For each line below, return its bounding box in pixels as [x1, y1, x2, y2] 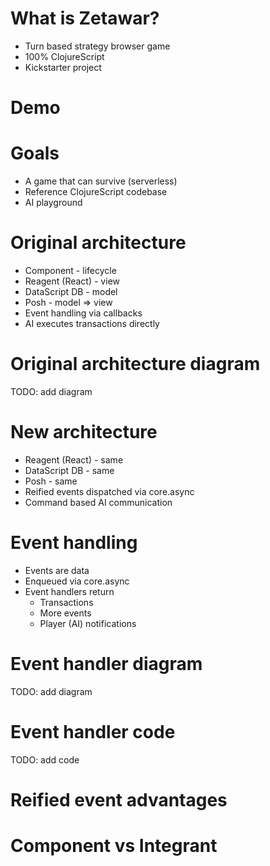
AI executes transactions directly [24, 318, 160, 329]
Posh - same [24, 475, 78, 487]
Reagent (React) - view [24, 275, 120, 287]
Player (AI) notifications [39, 617, 137, 629]
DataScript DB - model [24, 286, 118, 297]
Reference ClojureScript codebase [24, 186, 168, 198]
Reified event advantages [10, 788, 228, 811]
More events [39, 607, 92, 619]
